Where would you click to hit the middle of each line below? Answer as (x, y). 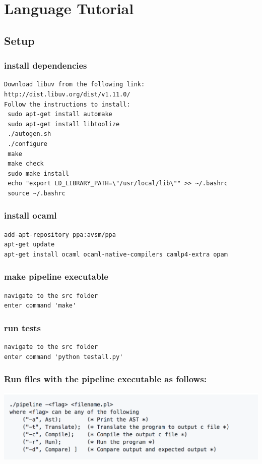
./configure (27, 144)
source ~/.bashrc (37, 193)
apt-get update (29, 245)
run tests (23, 327)
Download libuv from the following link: (75, 85)
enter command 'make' (40, 306)
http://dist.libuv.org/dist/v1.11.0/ (67, 94)
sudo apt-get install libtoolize (64, 124)
